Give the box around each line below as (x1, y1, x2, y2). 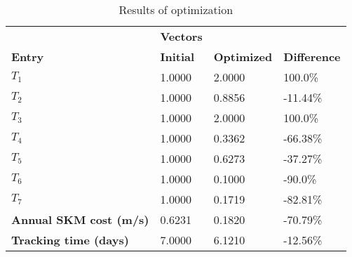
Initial (160, 48, 195, 65)
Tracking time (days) (11, 232, 129, 248)
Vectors (160, 28, 203, 44)
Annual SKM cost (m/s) (11, 211, 149, 228)
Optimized (213, 48, 273, 65)
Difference (283, 48, 341, 65)
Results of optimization (119, 1, 233, 18)
